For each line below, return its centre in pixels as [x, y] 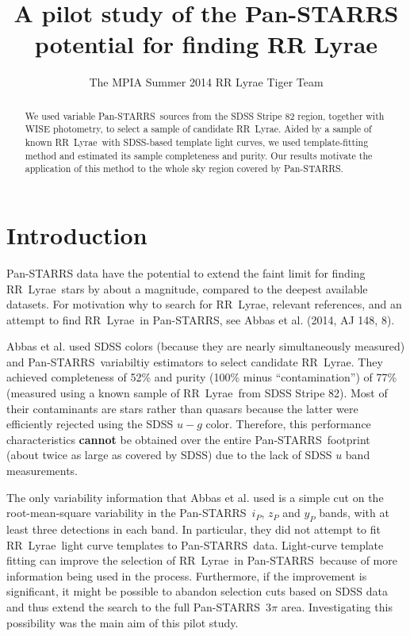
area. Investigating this [337, 607]
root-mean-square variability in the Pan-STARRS [126, 513]
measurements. [42, 471]
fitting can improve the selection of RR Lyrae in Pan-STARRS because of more [202, 560]
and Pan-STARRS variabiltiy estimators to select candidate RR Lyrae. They [195, 361]
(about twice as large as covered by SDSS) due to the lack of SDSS [169, 455]
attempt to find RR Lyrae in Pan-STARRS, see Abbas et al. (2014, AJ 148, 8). [201, 319]
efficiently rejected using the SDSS [90, 424]
